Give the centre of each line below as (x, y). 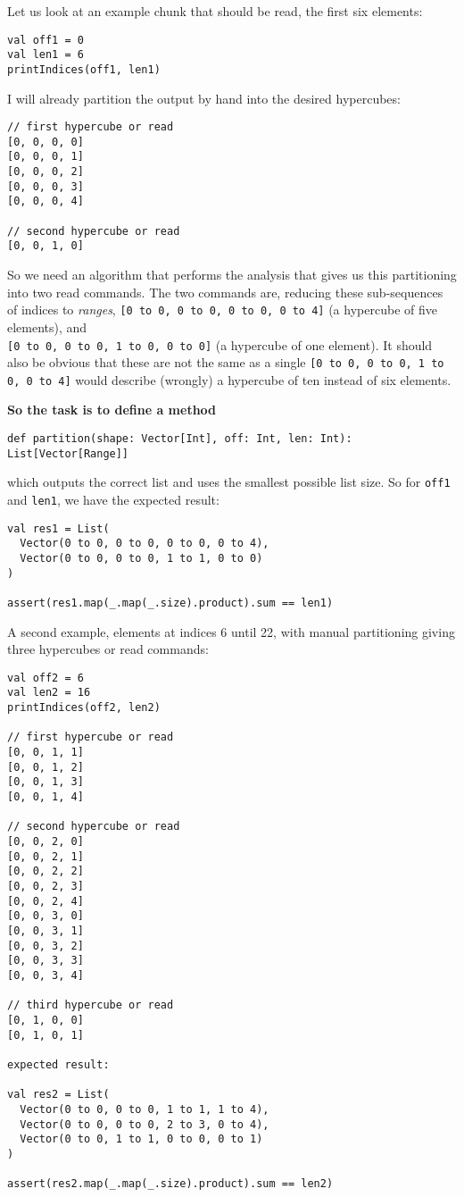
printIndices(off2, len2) (84, 708)
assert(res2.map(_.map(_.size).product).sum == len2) (170, 1184)
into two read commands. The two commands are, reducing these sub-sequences (225, 292)
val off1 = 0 (46, 40)
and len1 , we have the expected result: (113, 500)
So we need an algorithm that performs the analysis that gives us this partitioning (232, 275)
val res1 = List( (58, 528)
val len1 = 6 (46, 55)
